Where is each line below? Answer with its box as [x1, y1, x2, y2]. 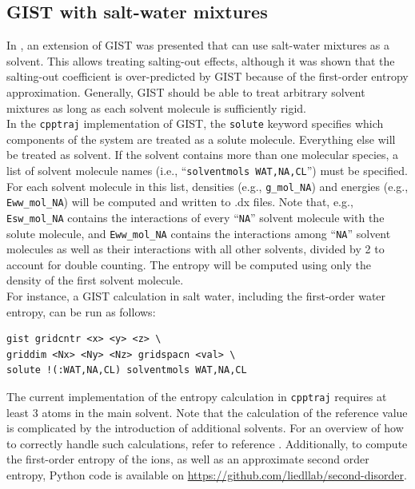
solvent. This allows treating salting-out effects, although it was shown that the [6, 52, 395, 69]
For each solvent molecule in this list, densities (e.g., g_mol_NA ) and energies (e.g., [6, 177, 409, 194]
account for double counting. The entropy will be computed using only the [6, 256, 371, 272]
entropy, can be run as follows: [6, 303, 156, 320]
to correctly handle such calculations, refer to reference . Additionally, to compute [6, 435, 408, 451]
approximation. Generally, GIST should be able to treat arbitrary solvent [6, 83, 365, 100]
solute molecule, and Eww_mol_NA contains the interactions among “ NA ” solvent [6, 225, 391, 241]
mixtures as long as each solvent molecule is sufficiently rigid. [6, 99, 306, 116]
